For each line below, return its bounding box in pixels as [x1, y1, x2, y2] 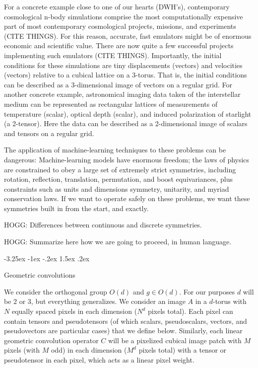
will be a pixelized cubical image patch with [108, 335, 242, 345]
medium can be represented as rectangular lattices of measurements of [4, 98, 218, 109]
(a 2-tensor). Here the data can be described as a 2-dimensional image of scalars [4, 118, 248, 129]
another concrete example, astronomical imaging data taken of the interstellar [4, 89, 241, 99]
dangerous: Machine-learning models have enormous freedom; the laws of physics [4, 154, 250, 164]
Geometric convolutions [4, 270, 75, 280]
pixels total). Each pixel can [147, 306, 233, 316]
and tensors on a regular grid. [4, 128, 94, 138]
